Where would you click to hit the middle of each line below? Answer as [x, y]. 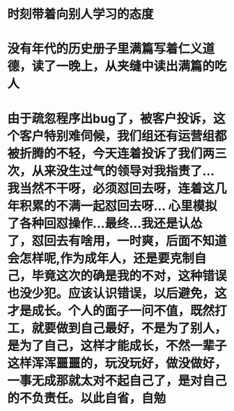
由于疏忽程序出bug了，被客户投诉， [110, 118]
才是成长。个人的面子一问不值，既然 [111, 311]
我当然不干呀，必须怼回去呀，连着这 [111, 188]
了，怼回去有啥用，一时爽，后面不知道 [117, 241]
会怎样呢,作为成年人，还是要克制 [101, 258]
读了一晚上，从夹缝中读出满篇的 [123, 66]
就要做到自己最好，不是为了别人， [130, 328]
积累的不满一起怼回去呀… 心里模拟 [118, 206]
